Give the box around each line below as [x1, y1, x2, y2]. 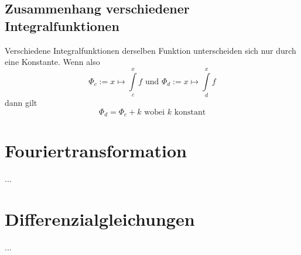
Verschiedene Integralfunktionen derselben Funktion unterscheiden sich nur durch [5, 44, 296, 56]
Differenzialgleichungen [5, 206, 195, 230]
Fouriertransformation [5, 139, 187, 163]
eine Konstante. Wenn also [5, 56, 100, 68]
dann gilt [5, 96, 37, 108]
